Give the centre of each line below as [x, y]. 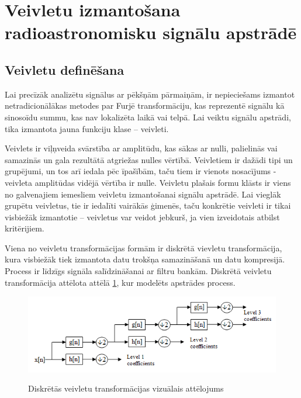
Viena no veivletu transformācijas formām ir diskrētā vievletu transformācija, [143, 248]
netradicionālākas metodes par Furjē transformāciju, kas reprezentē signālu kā [145, 105]
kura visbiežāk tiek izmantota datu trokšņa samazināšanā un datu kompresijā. [145, 259]
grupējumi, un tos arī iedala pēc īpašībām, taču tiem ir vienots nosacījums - [141, 171]
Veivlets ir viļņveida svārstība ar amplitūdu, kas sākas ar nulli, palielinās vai [141, 148]
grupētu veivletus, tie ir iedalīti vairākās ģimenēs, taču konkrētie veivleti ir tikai [148, 205]
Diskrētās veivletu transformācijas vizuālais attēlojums [126, 388]
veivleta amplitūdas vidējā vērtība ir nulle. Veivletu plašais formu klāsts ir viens [148, 182]
